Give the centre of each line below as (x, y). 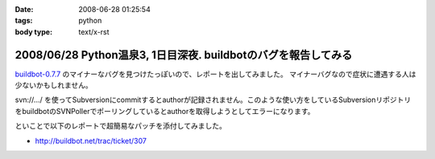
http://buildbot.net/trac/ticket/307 (91, 141)
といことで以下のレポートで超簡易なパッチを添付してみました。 (121, 126)
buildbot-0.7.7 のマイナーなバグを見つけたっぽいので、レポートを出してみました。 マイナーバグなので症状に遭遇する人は (215, 74)
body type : (33, 31)
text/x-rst (94, 31)
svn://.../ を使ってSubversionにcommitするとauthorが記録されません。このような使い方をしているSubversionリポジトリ (213, 100)
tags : (24, 21)
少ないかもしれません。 (54, 85)
